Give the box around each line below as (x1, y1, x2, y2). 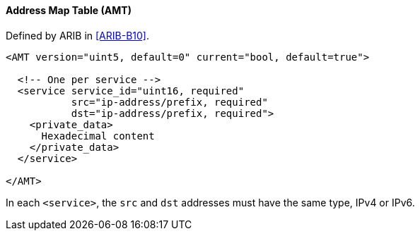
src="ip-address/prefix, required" (71, 96, 268, 108)
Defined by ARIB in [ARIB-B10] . (6, 29, 149, 42)
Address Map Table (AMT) (6, 4, 132, 16)
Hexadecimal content (41, 130, 155, 142)
